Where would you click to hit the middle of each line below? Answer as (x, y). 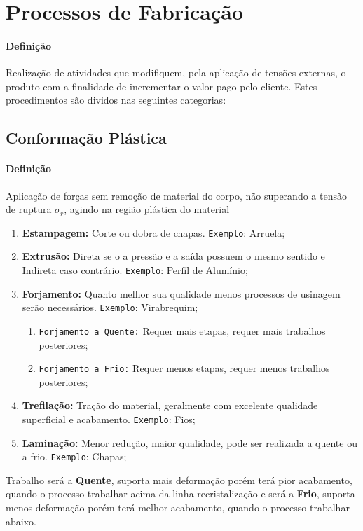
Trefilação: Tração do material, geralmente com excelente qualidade (170, 405)
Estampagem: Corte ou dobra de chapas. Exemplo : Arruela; (153, 232)
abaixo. (21, 521)
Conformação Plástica (86, 138)
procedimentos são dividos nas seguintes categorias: (116, 100)
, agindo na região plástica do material (147, 209)
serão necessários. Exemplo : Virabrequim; (110, 307)
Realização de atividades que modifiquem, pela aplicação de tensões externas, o (176, 73)
